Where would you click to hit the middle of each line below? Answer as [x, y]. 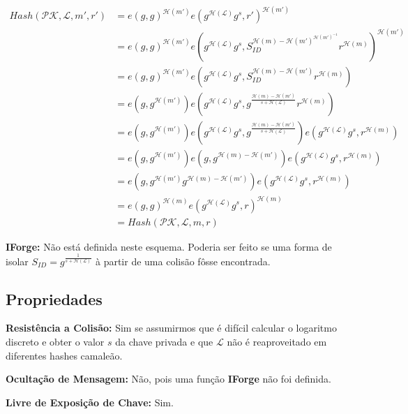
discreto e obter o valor [55, 342]
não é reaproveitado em [277, 342]
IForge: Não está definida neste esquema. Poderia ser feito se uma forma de [169, 246]
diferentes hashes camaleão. [64, 355]
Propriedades [54, 298]
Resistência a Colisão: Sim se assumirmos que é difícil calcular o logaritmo [171, 328]
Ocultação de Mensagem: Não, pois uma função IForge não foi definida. [168, 379]
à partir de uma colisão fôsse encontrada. [183, 261]
